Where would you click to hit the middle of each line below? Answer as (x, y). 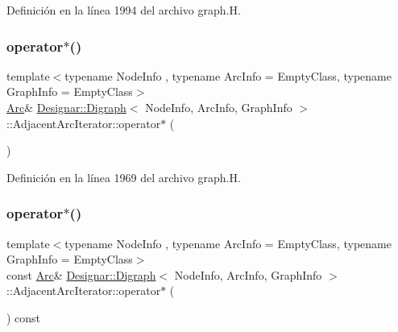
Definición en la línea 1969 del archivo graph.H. (124, 177)
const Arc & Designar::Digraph (81, 274)
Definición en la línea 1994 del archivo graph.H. (124, 10)
